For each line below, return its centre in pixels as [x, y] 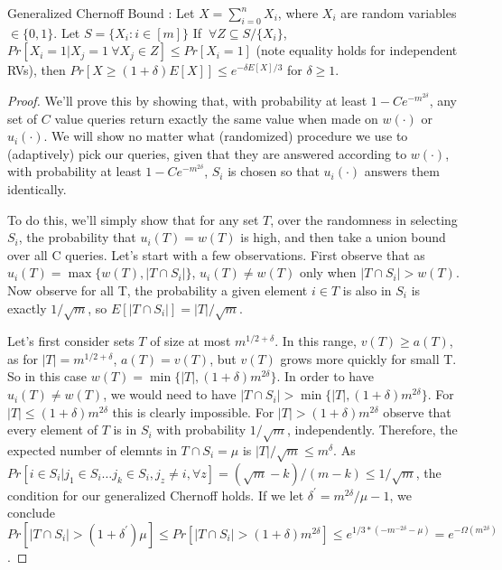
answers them [402, 171]
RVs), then [37, 70]
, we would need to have [170, 394]
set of [23, 118]
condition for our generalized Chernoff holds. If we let [156, 495]
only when [328, 272]
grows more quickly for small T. [368, 358]
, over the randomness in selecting [364, 219]
